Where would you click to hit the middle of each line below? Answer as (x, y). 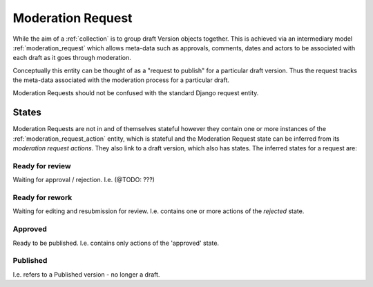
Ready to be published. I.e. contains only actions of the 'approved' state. (116, 243)
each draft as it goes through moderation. (72, 58)
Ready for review (42, 166)
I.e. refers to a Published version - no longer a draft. (86, 274)
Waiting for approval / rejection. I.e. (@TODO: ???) (84, 180)
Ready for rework (42, 198)
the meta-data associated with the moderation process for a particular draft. (121, 80)
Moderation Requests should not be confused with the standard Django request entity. (136, 92)
